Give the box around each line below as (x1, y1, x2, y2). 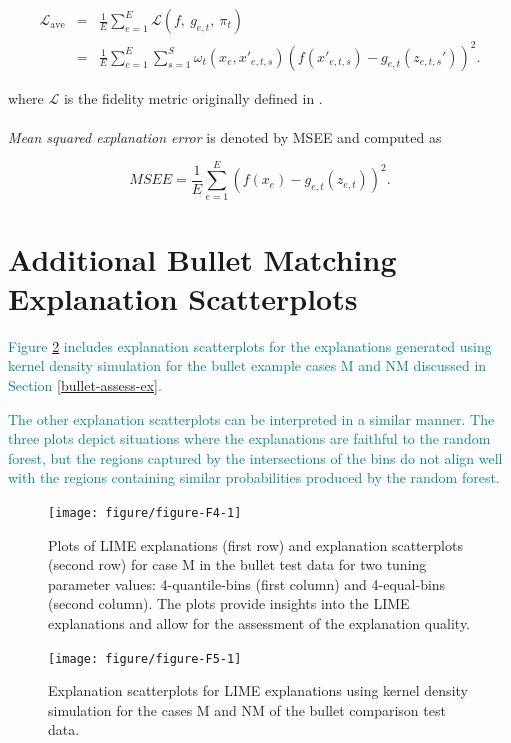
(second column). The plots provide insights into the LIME (48, 593, 410, 614)
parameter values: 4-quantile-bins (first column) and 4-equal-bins (48, 573, 446, 594)
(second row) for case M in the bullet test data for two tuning (48, 554, 427, 575)
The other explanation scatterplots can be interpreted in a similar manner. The (8, 408, 495, 429)
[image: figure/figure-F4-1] (48, 505, 242, 520)
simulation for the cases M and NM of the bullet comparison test (48, 699, 446, 720)
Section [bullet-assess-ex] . (8, 374, 162, 395)
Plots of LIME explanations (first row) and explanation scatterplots (48, 534, 463, 555)
